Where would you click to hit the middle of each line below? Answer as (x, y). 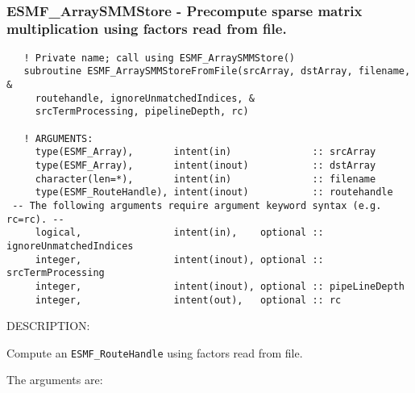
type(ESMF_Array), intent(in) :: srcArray (205, 152)
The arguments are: (55, 380)
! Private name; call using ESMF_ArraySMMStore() (159, 58)
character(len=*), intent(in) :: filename (205, 179)
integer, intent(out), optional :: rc (188, 300)
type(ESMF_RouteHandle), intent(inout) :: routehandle (214, 192)
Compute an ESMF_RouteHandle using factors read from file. (155, 352)
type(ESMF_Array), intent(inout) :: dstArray (205, 165)
